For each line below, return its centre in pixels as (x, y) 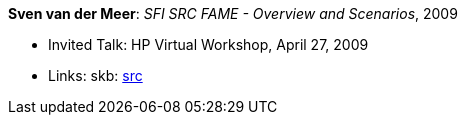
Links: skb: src (95, 75)
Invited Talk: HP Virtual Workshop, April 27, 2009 (208, 44)
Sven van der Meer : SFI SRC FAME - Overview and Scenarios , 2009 (233, 13)
